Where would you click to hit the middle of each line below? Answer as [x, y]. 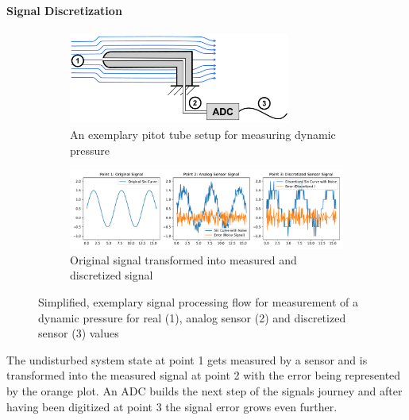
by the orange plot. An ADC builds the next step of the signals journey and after [204, 390]
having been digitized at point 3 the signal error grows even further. [172, 406]
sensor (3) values [79, 333]
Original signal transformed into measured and [183, 259]
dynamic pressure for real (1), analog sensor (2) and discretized [192, 317]
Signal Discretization [64, 10]
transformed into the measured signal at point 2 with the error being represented [204, 375]
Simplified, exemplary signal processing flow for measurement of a [198, 301]
